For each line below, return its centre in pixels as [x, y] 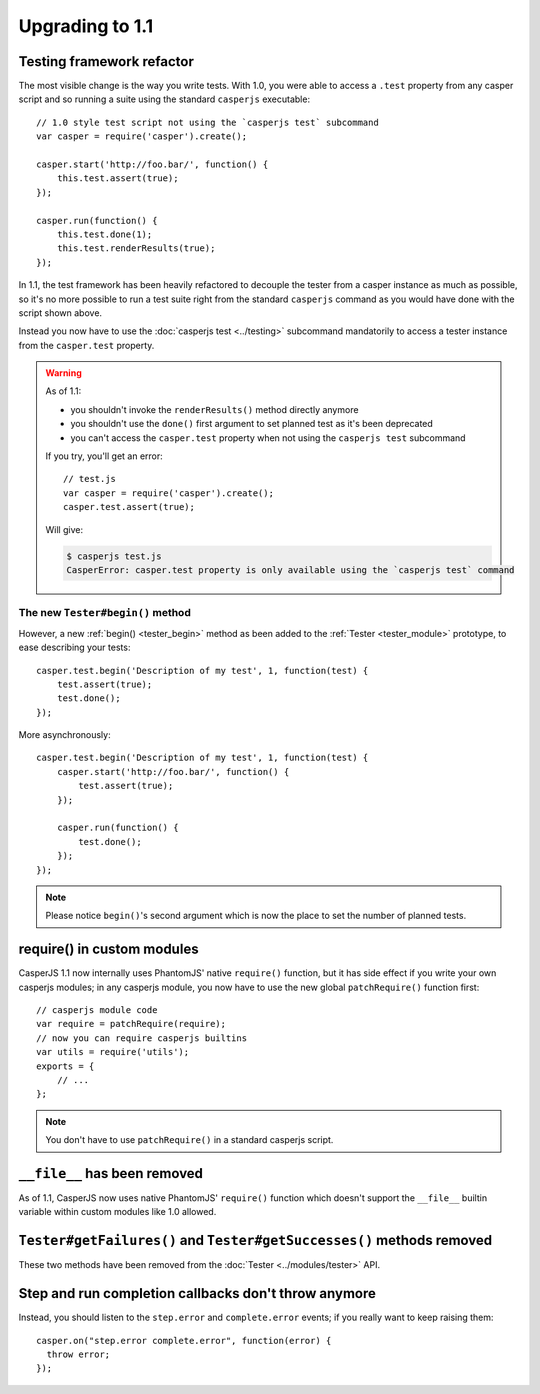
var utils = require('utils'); [113, 1052]
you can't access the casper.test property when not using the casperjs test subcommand [268, 437]
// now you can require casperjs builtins [142, 1038]
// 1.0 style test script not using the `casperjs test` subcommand [207, 122]
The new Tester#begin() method [105, 613]
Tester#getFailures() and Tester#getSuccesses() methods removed [255, 1240]
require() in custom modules [108, 949]
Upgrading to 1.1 [86, 26]
